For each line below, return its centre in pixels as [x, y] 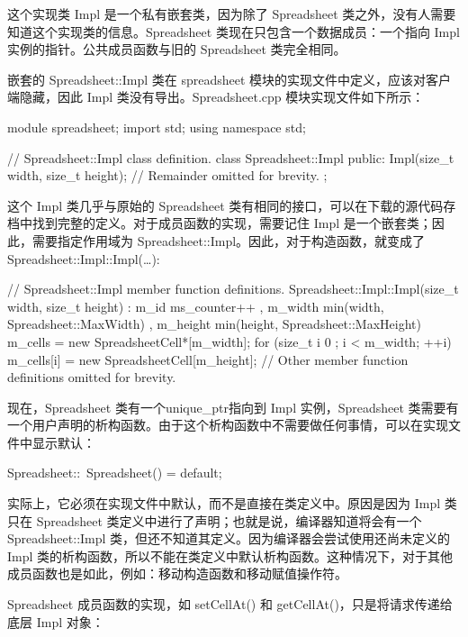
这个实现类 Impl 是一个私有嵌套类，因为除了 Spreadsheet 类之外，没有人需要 [232, 14]
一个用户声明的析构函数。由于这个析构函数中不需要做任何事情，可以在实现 [228, 425]
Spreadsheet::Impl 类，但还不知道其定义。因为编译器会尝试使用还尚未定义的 [229, 538]
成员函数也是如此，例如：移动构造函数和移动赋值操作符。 [177, 573]
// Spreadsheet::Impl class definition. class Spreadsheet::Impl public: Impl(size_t [231, 157]
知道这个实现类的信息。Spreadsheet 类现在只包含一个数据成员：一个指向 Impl [234, 31]
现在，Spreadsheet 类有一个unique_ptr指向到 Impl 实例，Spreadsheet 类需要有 [233, 407]
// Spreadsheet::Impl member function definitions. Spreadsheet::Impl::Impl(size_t [233, 289]
